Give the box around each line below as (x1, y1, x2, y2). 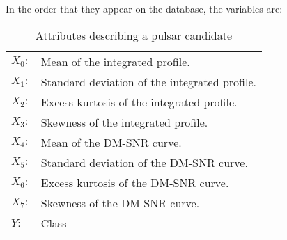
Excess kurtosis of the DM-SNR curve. (40, 174, 229, 191)
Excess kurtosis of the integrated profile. (40, 93, 238, 110)
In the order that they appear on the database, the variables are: (6, 1, 283, 15)
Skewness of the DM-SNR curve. (40, 194, 200, 211)
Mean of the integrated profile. (40, 53, 190, 70)
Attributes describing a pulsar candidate (35, 26, 233, 43)
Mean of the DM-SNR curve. (40, 134, 182, 150)
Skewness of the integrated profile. (40, 113, 208, 130)
